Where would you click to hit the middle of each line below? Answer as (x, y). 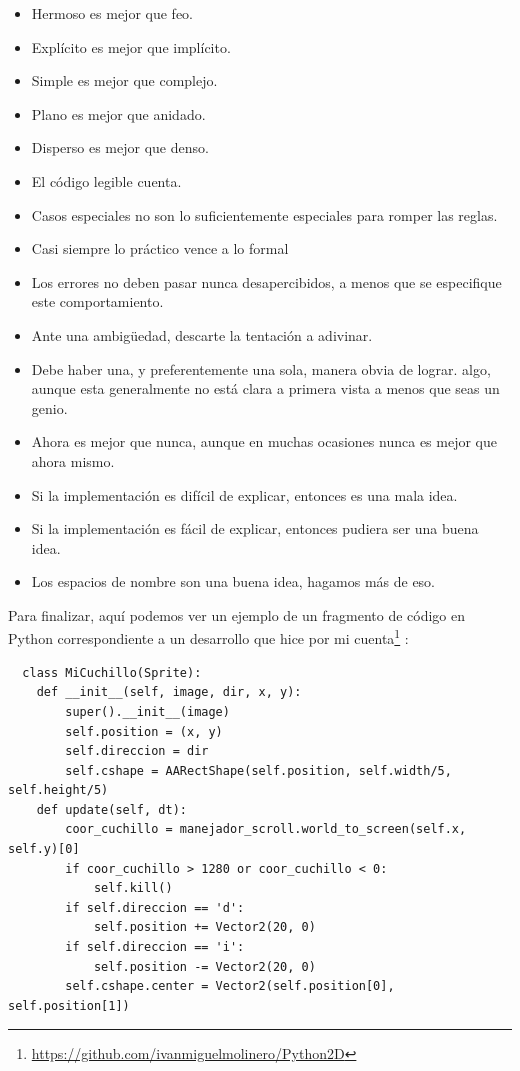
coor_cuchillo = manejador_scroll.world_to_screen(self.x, (266, 829)
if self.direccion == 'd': (155, 907)
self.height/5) (58, 790)
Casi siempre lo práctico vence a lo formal (160, 248)
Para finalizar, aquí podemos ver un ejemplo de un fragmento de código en (237, 614)
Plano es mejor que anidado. (118, 113)
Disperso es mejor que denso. (120, 147)
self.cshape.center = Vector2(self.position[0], (230, 986)
